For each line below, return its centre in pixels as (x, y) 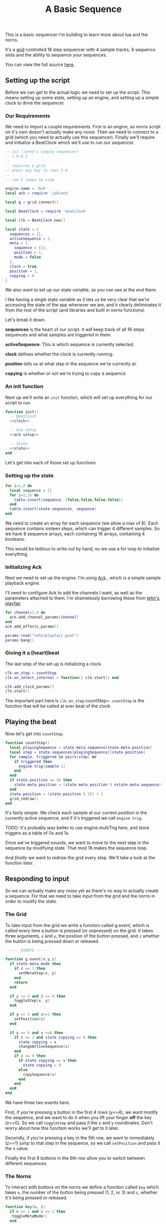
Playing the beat (31, 722)
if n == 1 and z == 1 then (38, 1212)
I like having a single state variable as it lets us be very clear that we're (77, 300)
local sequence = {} (31, 490)
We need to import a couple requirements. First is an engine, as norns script (83, 127)
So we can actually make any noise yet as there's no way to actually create (82, 891)
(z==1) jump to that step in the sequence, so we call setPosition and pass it (83, 1143)
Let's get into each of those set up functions (50, 462)
